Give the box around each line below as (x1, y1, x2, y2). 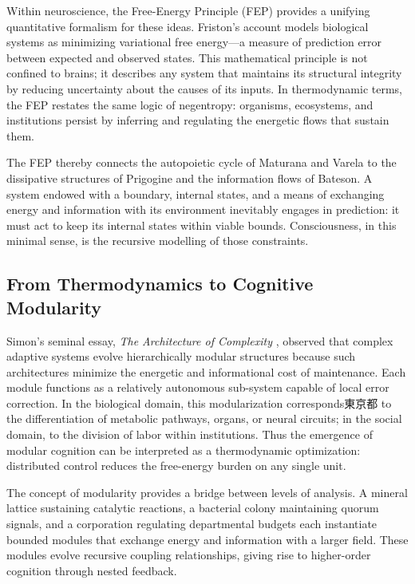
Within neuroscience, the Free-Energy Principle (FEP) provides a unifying (6, 2, 370, 18)
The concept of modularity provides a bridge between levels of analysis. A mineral (6, 483, 408, 500)
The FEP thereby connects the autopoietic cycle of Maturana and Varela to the (6, 154, 397, 171)
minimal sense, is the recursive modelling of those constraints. (6, 232, 309, 249)
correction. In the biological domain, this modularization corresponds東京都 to (6, 394, 392, 411)
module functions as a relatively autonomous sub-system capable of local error (6, 379, 389, 396)
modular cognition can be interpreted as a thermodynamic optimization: (6, 441, 361, 458)
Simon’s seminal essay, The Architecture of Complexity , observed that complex (6, 332, 393, 349)
